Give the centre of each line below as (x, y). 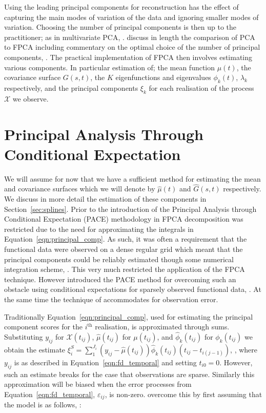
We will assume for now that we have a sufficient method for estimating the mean (132, 178)
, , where (244, 349)
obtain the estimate (35, 349)
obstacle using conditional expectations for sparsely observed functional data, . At (133, 289)
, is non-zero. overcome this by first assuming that (183, 394)
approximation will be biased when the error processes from (98, 384)
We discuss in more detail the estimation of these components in (105, 199)
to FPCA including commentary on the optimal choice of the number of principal (132, 47)
